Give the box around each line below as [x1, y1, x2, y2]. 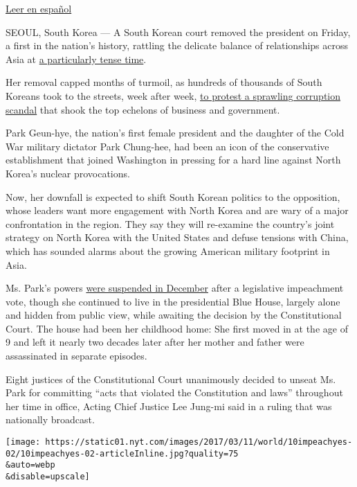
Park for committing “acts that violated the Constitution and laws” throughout [6, 385, 343, 400]
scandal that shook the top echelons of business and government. [6, 102, 280, 116]
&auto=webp [6, 460, 55, 470]
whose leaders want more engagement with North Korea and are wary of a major [6, 203, 349, 218]
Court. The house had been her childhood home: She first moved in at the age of [6, 321, 348, 335]
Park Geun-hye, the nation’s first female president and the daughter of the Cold [6, 125, 345, 140]
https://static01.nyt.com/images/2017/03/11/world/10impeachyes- [45, 437, 353, 448]
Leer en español [6, 1, 72, 15]
